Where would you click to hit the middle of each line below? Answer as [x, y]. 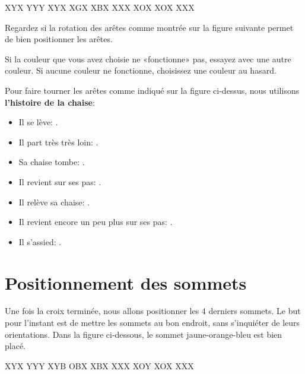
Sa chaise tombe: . [52, 162]
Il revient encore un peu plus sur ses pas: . [96, 222]
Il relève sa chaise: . [54, 202]
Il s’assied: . [40, 241]
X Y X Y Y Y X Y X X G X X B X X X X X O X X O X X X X [100, 7]
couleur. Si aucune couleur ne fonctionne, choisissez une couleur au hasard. [141, 70]
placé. [15, 346]
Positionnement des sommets [126, 282]
